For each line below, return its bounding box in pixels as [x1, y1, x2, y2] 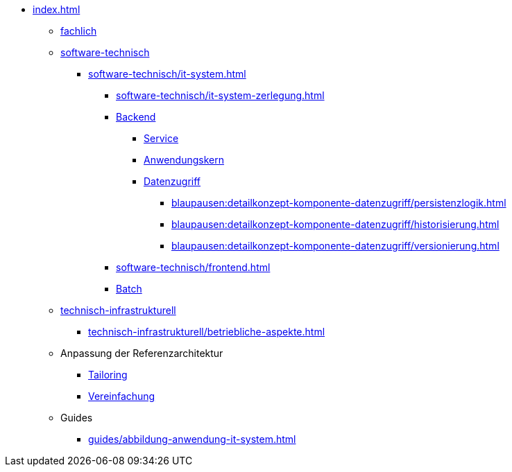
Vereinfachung [88, 390, 155, 402]
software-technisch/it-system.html [88, 68, 246, 80]
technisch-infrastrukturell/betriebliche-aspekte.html [88, 326, 325, 338]
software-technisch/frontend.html [116, 261, 271, 273]
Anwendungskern [144, 154, 224, 166]
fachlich [60, 25, 97, 37]
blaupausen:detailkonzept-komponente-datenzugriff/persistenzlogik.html [171, 197, 506, 209]
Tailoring [88, 369, 128, 381]
